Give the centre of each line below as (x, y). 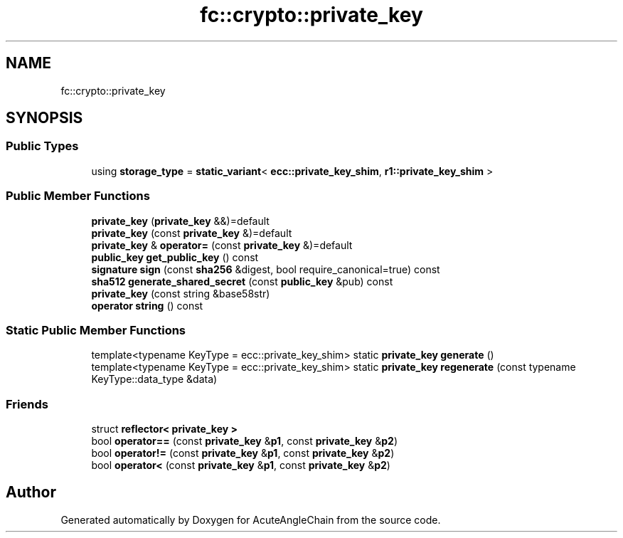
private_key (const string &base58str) (181, 293)
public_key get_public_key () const (175, 257)
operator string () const (147, 305)
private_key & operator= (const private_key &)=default (222, 245)
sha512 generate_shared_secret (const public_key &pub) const (242, 281)
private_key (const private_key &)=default (192, 233)
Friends (27, 404)
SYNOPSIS (44, 118)
